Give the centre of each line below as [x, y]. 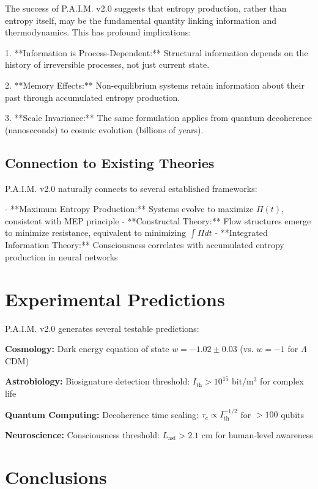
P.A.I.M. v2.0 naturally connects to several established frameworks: [131, 188]
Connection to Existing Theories [110, 162]
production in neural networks [61, 256]
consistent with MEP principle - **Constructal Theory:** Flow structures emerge [158, 220]
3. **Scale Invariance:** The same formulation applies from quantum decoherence [158, 118]
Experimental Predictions [115, 299]
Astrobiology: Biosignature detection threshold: [98, 381]
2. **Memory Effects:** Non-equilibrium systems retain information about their [155, 85]
